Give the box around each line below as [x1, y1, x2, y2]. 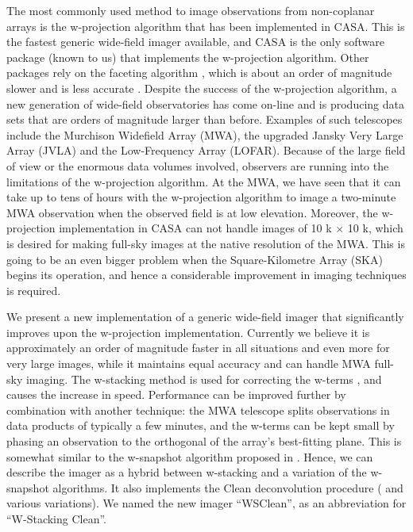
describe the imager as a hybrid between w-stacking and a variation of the [6, 464, 367, 480]
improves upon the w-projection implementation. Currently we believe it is [6, 323, 370, 340]
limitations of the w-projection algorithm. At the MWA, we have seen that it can [6, 173, 401, 189]
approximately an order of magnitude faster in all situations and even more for [6, 339, 390, 356]
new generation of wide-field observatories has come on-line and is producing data [6, 95, 404, 112]
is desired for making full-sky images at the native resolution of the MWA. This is [6, 235, 405, 251]
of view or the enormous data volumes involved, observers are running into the [6, 157, 389, 174]
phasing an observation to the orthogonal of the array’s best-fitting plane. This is [6, 433, 402, 450]
